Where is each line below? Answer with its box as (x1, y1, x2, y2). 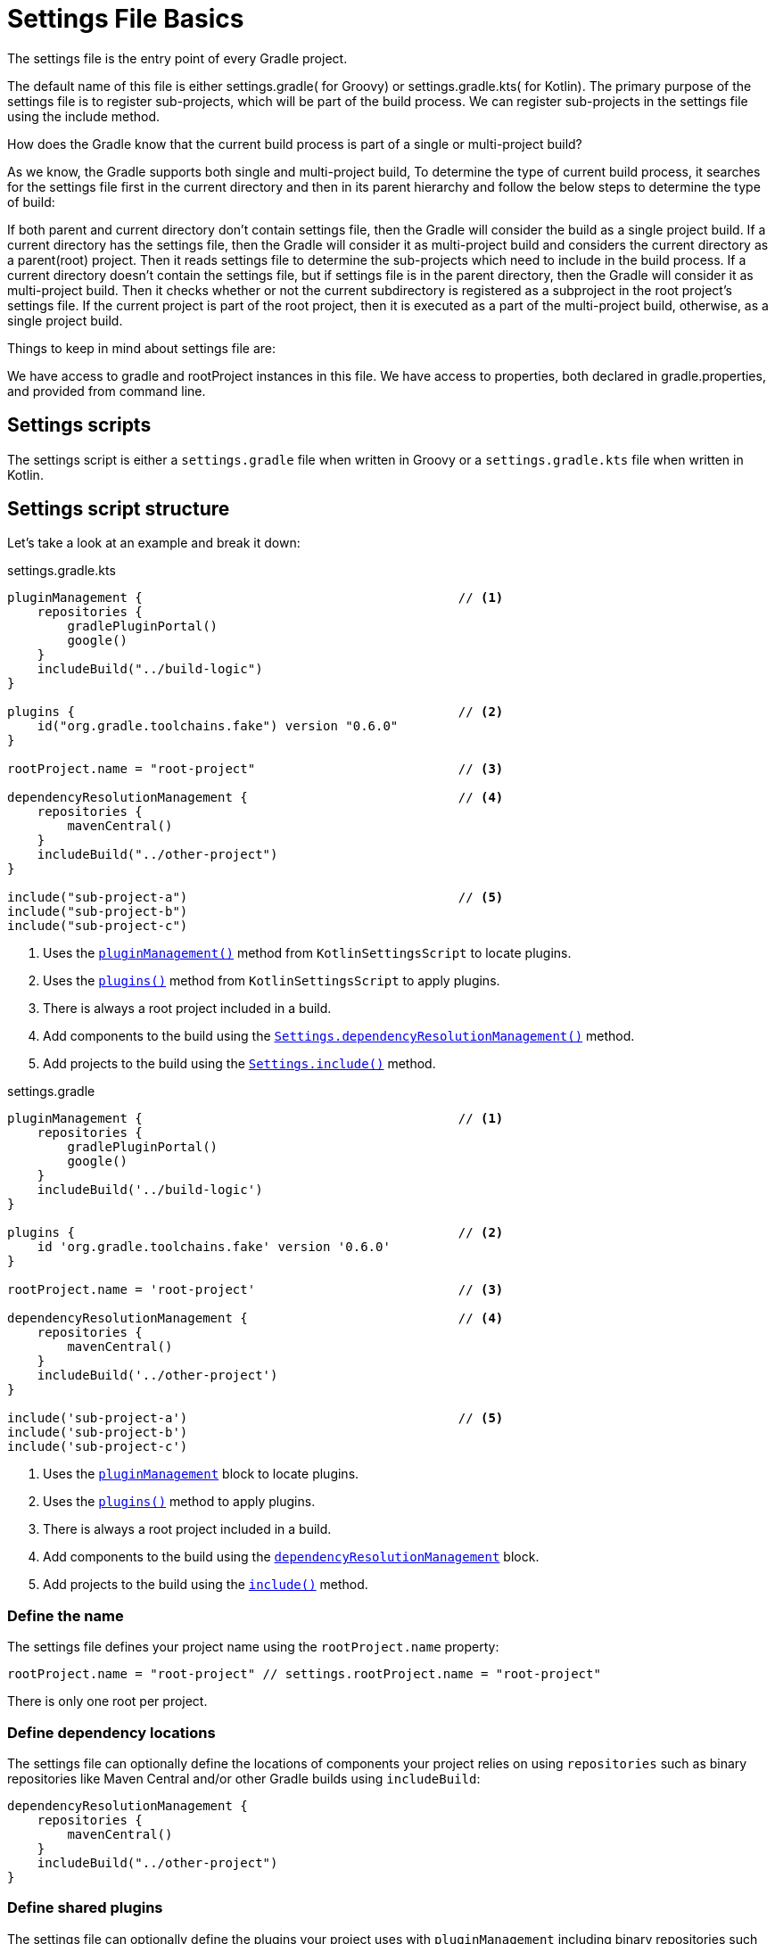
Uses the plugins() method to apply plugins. (43, 1494, 316, 1510)
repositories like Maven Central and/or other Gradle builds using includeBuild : (7, 1770, 481, 1786)
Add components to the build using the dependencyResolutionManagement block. (43, 1549, 540, 1565)
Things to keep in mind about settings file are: (7, 340, 276, 356)
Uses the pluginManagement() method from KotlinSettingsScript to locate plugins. (43, 945, 572, 961)
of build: (7, 194, 55, 210)
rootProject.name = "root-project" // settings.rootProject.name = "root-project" (7, 1667, 601, 1682)
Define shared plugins (7, 1899, 163, 1917)
